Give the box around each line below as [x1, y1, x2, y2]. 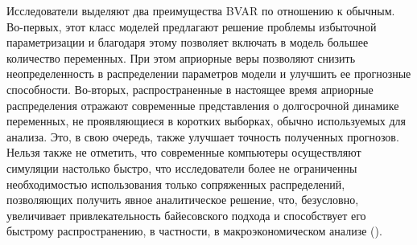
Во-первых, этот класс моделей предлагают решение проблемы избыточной [6, 18, 377, 35]
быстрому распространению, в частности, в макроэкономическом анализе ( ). [6, 223, 382, 239]
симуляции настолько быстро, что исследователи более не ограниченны [6, 159, 357, 176]
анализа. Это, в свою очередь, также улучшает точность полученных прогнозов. [6, 128, 399, 145]
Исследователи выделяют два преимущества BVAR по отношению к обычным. [6, 2, 395, 18]
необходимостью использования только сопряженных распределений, [6, 175, 345, 192]
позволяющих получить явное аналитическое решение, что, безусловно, [6, 191, 359, 208]
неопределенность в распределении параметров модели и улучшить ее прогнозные [6, 65, 411, 82]
